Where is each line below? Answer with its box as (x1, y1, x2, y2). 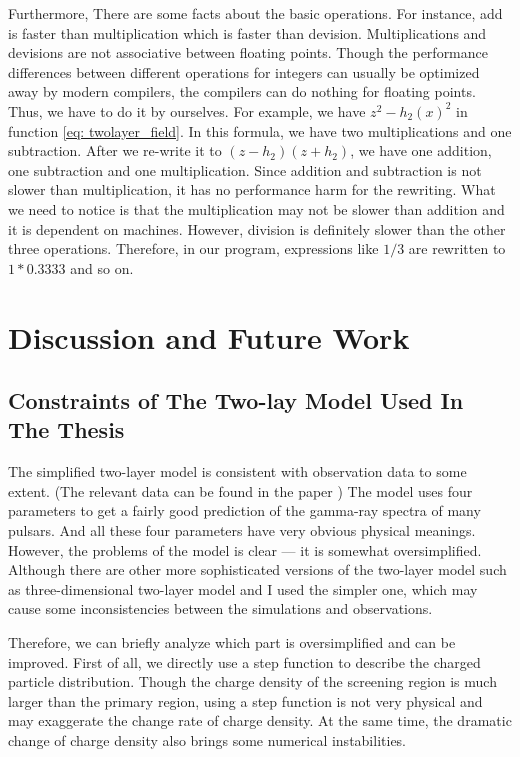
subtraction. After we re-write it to (8, 140, 222, 161)
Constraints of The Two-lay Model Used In (8, 385, 464, 416)
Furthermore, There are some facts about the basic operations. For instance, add (8, 3, 503, 23)
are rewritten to (408, 238, 506, 259)
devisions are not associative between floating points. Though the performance (8, 42, 489, 63)
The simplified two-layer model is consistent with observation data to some (8, 461, 467, 482)
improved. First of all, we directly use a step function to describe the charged (8, 651, 481, 672)
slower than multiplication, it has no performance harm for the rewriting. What (8, 179, 496, 200)
